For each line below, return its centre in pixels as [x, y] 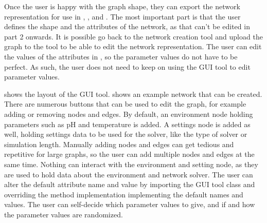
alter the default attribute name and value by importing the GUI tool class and [130, 184]
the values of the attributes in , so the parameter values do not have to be [121, 56]
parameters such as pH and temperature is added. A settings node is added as [127, 124]
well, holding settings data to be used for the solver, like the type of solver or [126, 134]
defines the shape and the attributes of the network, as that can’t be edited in [127, 26]
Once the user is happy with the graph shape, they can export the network [122, 6]
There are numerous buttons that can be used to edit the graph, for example [125, 104]
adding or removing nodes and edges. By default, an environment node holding [129, 114]
